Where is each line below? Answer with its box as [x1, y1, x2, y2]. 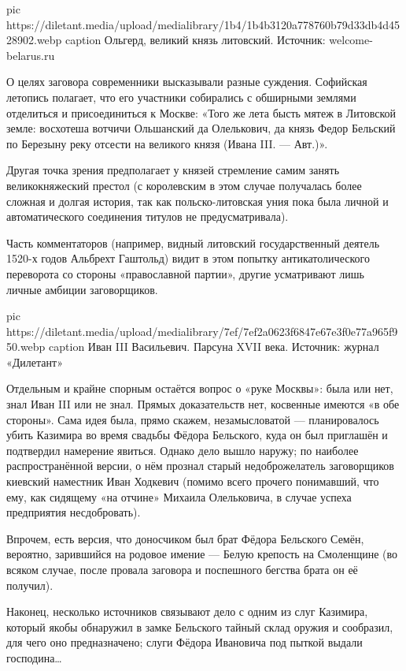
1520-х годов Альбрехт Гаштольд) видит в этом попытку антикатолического [6, 250, 370, 267]
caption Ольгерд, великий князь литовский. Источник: [65, 32, 326, 48]
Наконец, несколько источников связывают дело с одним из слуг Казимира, [6, 603, 368, 620]
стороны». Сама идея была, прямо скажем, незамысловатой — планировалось [6, 411, 379, 427]
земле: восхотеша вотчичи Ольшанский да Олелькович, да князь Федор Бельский [6, 120, 396, 136]
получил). [6, 576, 54, 593]
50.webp [6, 338, 46, 355]
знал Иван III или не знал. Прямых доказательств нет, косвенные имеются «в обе [6, 396, 400, 412]
